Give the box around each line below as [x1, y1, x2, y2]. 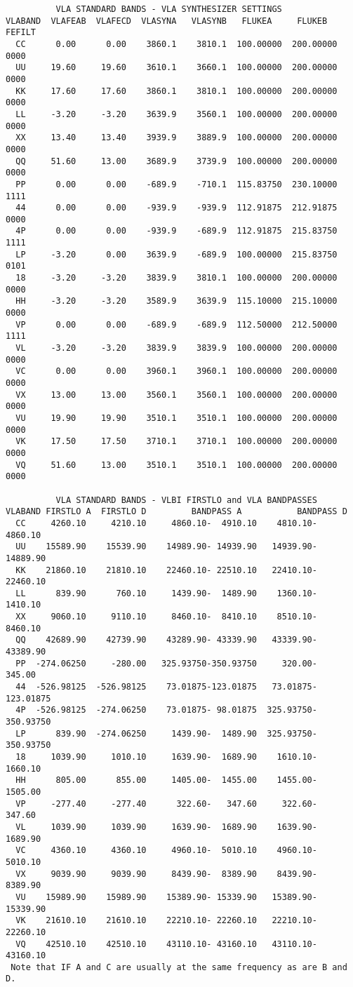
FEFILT [6, 27, 36, 38]
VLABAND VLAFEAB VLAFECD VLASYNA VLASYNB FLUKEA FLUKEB [6, 15, 328, 26]
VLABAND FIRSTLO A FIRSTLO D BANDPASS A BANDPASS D [6, 506, 347, 517]
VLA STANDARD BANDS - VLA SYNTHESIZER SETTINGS [55, 4, 282, 14]
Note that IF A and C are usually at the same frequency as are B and [11, 962, 347, 972]
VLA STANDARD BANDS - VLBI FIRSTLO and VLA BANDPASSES [55, 495, 317, 505]
